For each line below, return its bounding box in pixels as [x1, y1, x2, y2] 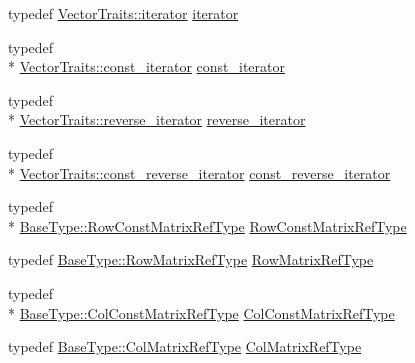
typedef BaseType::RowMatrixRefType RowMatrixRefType [8, 249, 374, 270]
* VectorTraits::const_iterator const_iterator [8, 56, 286, 77]
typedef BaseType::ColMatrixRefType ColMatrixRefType [8, 336, 362, 357]
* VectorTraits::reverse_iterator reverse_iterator [8, 109, 306, 130]
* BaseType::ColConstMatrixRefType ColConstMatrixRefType [8, 302, 395, 323]
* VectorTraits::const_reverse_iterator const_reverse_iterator [8, 162, 391, 183]
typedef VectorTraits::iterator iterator [8, 3, 239, 23]
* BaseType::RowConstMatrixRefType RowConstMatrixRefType [8, 215, 407, 236]
